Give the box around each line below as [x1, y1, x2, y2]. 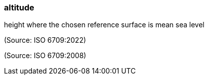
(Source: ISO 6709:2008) [4, 51, 87, 60]
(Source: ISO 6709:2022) [4, 36, 86, 45]
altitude [4, 2, 34, 12]
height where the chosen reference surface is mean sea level [4, 20, 205, 29]
